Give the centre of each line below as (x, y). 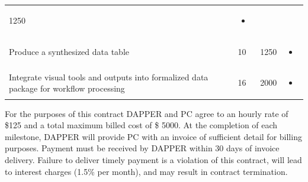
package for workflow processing (67, 88)
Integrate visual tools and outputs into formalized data (109, 77)
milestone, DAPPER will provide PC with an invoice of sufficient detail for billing (153, 136)
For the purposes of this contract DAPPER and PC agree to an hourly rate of (147, 113)
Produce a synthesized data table (69, 51)
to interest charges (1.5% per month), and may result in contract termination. (146, 171)
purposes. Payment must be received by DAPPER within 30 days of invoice (142, 148)
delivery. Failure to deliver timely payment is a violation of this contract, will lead (153, 159)
